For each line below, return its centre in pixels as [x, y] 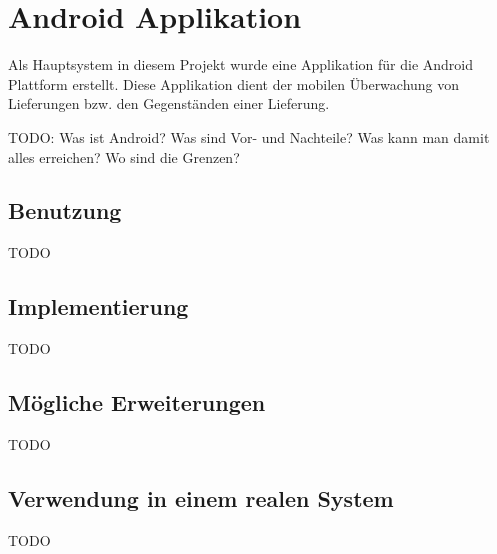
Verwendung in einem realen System [201, 497]
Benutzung [65, 210]
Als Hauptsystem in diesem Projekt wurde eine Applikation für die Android [241, 64]
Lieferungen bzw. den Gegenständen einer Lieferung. [169, 103]
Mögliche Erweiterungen [137, 402]
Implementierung [98, 306]
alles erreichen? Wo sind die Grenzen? [124, 156]
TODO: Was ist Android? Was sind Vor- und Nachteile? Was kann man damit [249, 136]
